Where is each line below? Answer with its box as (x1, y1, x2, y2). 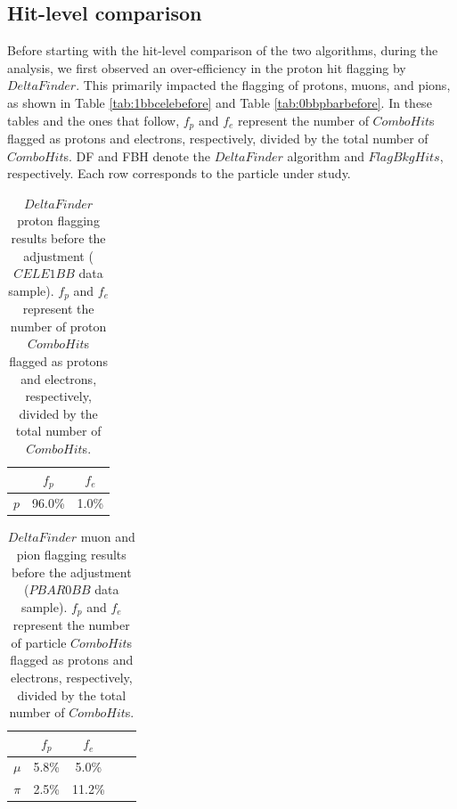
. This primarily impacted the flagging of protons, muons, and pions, (76, 76, 451, 94)
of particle (11, 633, 67, 651)
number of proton (10, 316, 107, 335)
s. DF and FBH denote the (63, 146, 211, 165)
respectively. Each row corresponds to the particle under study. (7, 164, 351, 183)
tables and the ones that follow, (7, 110, 180, 129)
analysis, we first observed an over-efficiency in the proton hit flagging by (7, 58, 406, 77)
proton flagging (17, 211, 100, 230)
